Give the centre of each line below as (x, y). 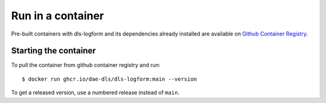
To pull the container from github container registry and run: (86, 65)
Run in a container (58, 16)
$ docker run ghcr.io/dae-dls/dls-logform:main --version (110, 79)
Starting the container (53, 51)
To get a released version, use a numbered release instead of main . (95, 93)
